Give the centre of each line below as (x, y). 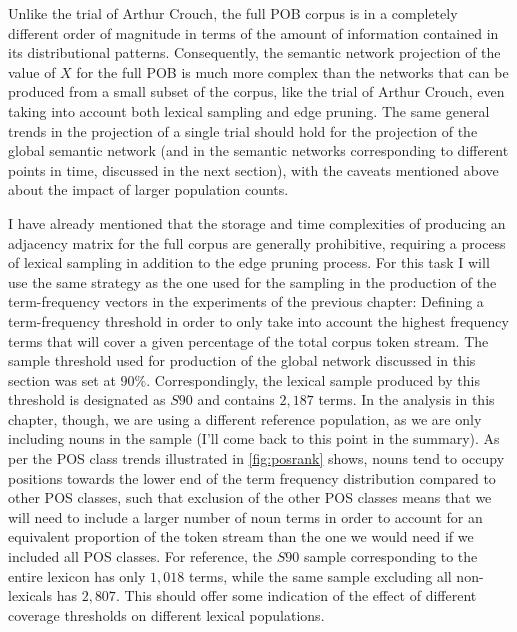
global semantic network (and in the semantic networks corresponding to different (258, 150)
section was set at (62, 379)
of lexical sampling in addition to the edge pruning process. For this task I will (249, 262)
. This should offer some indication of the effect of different (296, 595)
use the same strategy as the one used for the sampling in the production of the (252, 281)
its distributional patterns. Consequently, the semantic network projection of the (254, 52)
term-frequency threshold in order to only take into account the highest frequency (258, 320)
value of (32, 71)
